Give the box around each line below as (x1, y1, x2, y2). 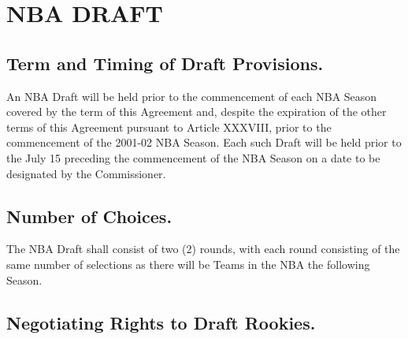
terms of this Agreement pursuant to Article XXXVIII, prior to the (6, 118, 332, 135)
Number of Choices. (6, 203, 172, 228)
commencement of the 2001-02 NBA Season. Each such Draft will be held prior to (6, 134, 402, 151)
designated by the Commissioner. (6, 165, 166, 181)
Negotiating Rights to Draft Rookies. (6, 310, 316, 334)
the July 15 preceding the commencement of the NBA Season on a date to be (6, 149, 380, 166)
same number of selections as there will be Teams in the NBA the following (6, 255, 370, 272)
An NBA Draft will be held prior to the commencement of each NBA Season (6, 88, 377, 104)
